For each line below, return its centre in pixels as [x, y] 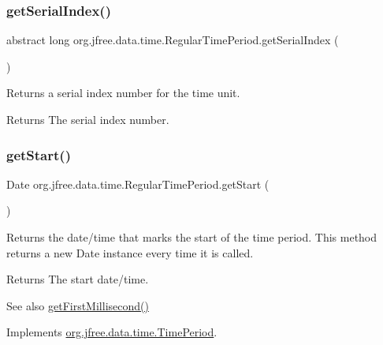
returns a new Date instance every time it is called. [130, 252]
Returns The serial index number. [88, 119]
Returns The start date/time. [78, 279]
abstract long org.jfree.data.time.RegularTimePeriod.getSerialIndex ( [173, 40]
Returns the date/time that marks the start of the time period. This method [192, 237]
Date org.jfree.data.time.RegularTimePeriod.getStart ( [138, 184]
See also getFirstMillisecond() [78, 305]
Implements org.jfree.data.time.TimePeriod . [112, 332]
